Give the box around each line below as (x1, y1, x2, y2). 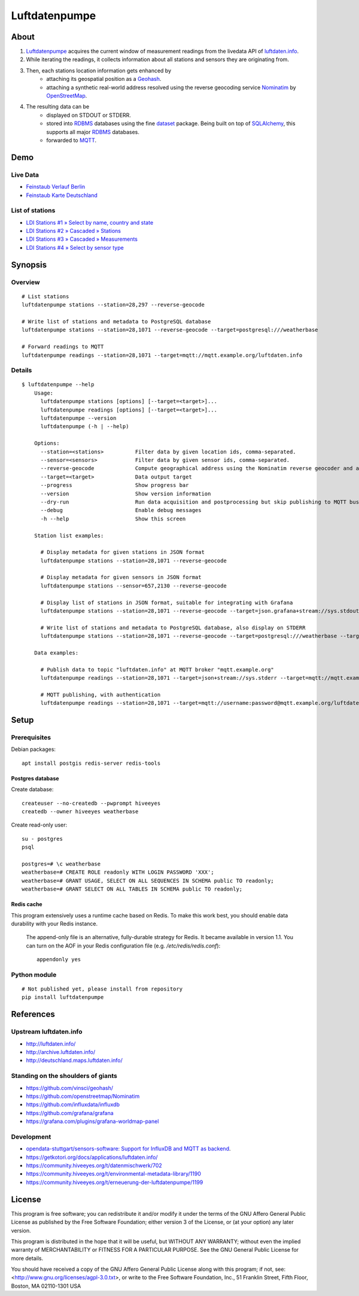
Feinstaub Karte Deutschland (26, 192, 98, 199)
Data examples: (34, 649, 79, 656)
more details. (11, 1255, 44, 1262)
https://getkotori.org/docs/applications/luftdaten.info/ (26, 1153, 158, 1161)
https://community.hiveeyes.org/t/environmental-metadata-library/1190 (26, 1170, 202, 1177)
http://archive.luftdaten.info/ (26, 1049, 96, 1056)
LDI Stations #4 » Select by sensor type (26, 244, 124, 251)
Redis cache (11, 901, 42, 908)
